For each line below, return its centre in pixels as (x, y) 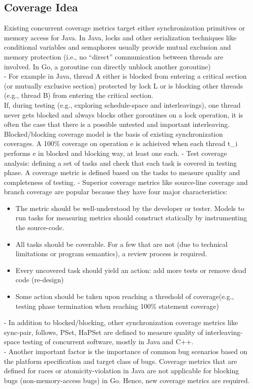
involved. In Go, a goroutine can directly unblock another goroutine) (107, 66)
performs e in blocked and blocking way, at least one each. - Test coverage (115, 153)
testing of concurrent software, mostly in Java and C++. (108, 342)
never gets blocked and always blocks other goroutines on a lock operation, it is (124, 114)
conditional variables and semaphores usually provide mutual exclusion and (117, 47)
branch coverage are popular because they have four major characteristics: (116, 192)
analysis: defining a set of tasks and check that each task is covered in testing (121, 163)
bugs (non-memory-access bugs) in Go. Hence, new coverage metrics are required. (127, 380)
